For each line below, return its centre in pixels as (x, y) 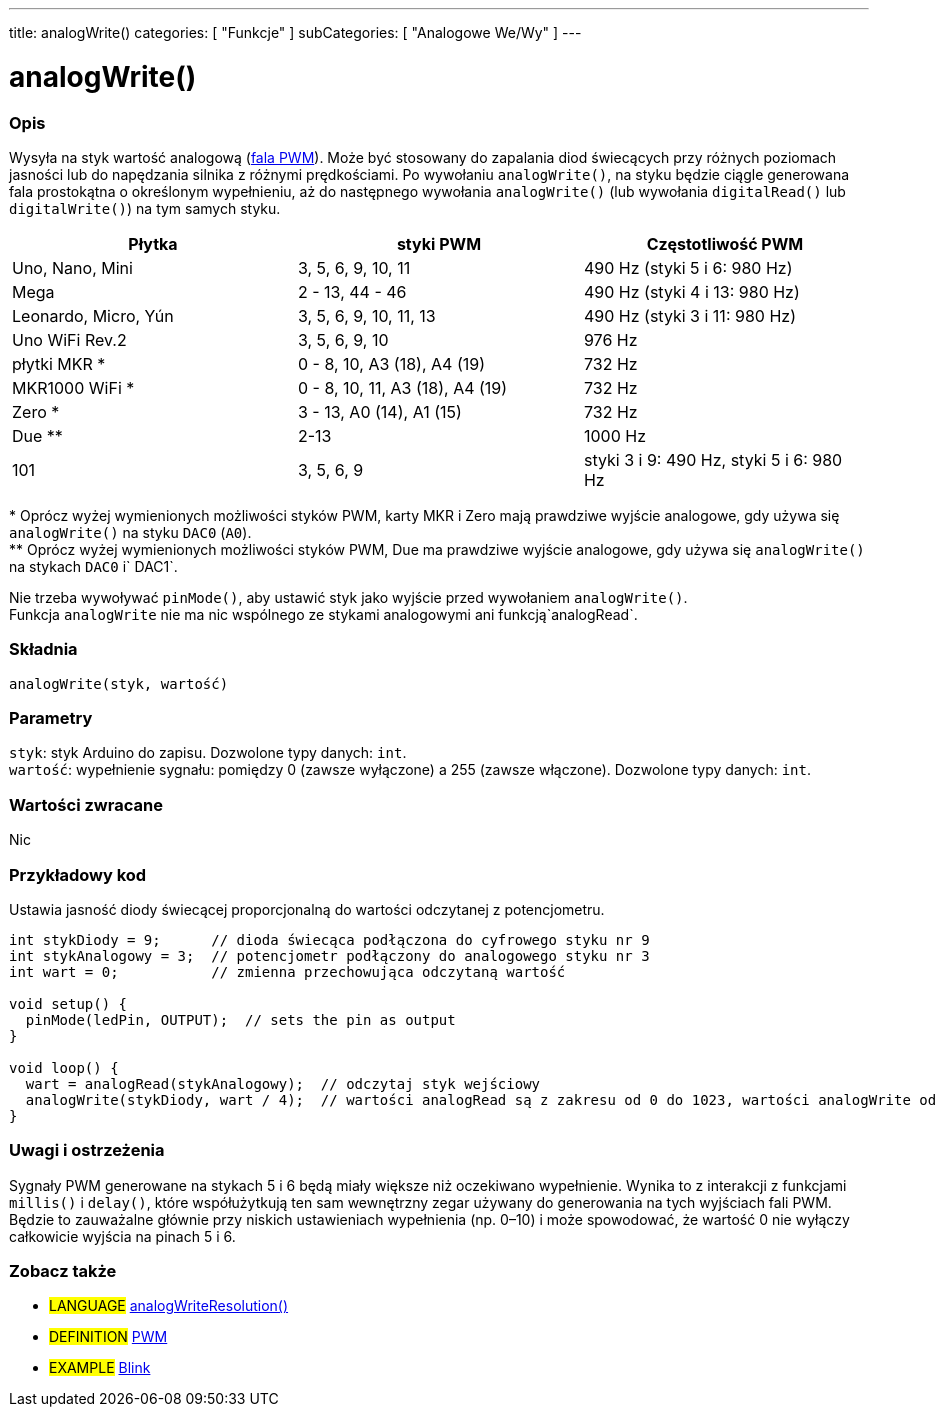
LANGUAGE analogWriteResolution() (169, 1306)
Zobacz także (63, 1271)
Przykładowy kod (78, 874)
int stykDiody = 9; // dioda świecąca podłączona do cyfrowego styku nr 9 (329, 939)
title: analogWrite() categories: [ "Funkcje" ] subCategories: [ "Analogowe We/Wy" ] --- (295, 32)
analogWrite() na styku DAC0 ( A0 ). (130, 532)
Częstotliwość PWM (725, 243)
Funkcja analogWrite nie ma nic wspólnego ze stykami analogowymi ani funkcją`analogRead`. (323, 614)
